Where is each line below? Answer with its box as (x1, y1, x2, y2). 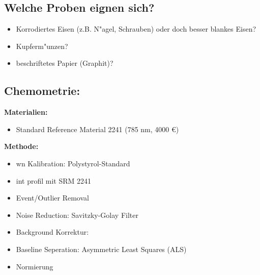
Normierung (16, 261, 53, 271)
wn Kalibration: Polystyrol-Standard (16, 158, 130, 168)
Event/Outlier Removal (16, 192, 89, 203)
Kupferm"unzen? (16, 40, 68, 51)
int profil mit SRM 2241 (16, 175, 92, 186)
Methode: (4, 141, 39, 152)
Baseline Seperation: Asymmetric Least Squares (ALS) (16, 243, 187, 254)
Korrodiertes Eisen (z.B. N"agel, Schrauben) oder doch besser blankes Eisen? (16, 23, 256, 34)
